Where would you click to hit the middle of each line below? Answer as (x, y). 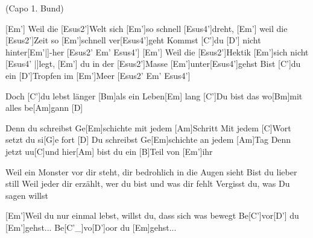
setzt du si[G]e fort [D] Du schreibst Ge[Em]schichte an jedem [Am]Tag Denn (148, 139)
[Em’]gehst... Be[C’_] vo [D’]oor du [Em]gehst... (91, 227)
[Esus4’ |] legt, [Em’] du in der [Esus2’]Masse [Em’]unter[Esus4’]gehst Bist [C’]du (153, 64)
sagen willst (27, 195)
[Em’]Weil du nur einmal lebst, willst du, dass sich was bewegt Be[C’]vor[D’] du (152, 215)
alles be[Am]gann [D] (44, 108)
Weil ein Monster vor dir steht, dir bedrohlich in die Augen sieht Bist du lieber (151, 171)
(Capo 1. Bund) (35, 8)
